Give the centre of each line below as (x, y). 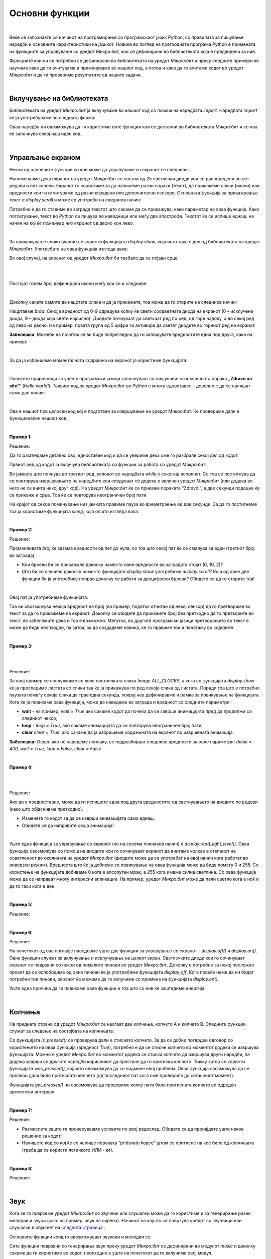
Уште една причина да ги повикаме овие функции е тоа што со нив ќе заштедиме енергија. (107, 988)
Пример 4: (21, 767)
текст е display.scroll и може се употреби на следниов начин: (75, 200)
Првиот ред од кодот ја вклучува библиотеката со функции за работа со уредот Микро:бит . (108, 465)
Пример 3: (21, 646)
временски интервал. (33, 1092)
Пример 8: (21, 1168)
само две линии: (27, 393)
